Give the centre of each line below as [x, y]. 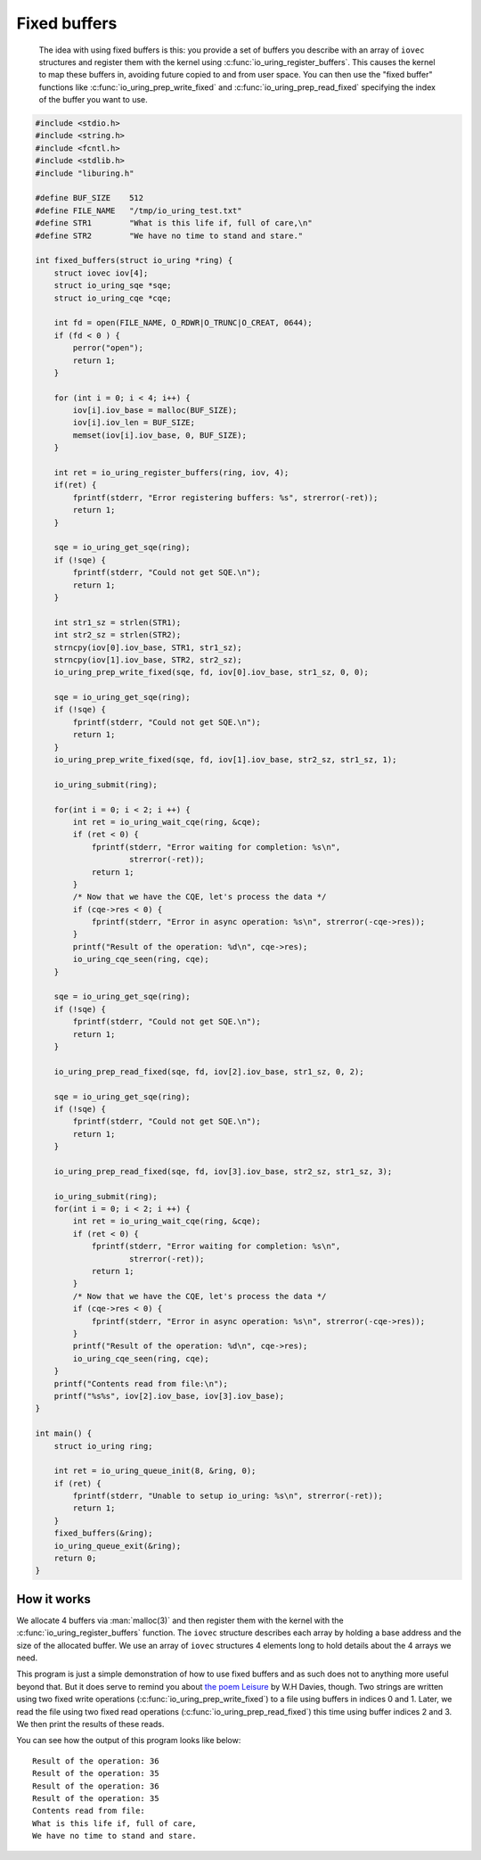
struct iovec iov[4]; [101, 273]
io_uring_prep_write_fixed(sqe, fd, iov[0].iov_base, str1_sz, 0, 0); [212, 672]
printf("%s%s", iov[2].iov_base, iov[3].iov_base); [169, 1396]
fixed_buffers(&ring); [103, 1533]
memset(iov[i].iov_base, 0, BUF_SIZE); [159, 435]
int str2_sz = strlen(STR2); [118, 635]
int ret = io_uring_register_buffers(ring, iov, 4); [171, 473]
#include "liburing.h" [85, 173]
